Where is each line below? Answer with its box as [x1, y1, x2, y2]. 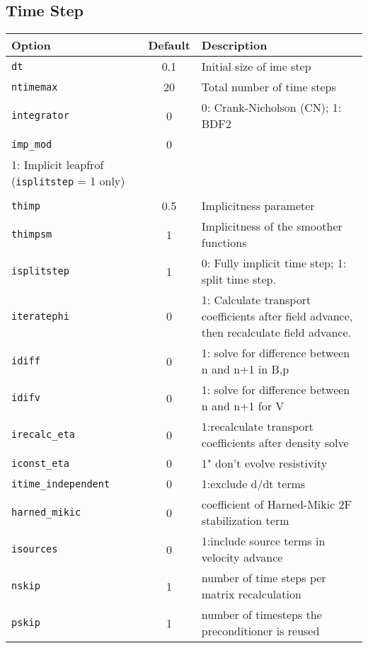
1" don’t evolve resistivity [201, 455, 328, 472]
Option [11, 37, 51, 54]
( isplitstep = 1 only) [11, 173, 125, 190]
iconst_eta [11, 457, 69, 469]
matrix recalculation [201, 586, 301, 603]
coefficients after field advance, [201, 308, 353, 325]
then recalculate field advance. [201, 324, 351, 341]
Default [148, 37, 190, 54]
